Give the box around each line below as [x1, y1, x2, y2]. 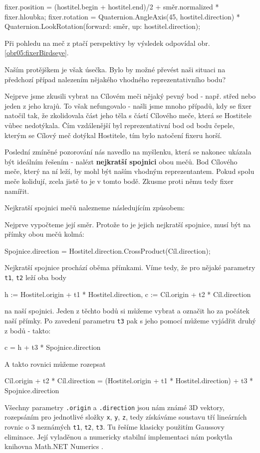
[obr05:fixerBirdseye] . [4, 47, 69, 58]
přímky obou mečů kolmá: [4, 229, 84, 239]
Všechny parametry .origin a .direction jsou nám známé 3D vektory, [4, 402, 225, 412]
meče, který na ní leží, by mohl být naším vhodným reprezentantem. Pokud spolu [4, 166, 255, 176]
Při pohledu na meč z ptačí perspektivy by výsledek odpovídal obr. [4, 37, 210, 48]
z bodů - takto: [4, 325, 51, 335]
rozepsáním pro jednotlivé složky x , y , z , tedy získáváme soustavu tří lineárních [4, 412, 247, 422]
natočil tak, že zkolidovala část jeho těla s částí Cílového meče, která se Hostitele [4, 110, 252, 121]
